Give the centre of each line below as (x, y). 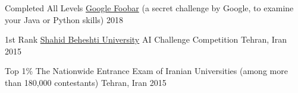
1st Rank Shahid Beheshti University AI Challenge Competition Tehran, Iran (146, 39)
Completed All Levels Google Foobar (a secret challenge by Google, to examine (149, 8)
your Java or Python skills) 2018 (64, 19)
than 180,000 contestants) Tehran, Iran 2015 (86, 82)
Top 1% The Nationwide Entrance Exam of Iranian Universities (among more (146, 71)
